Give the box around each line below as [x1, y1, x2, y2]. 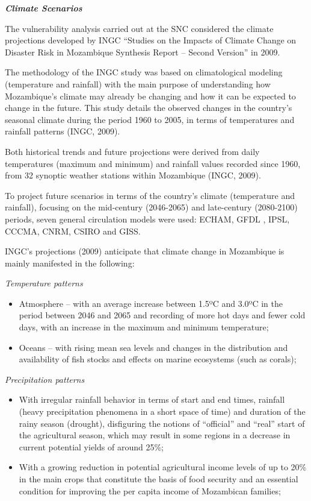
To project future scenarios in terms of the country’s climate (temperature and [5, 189, 295, 201]
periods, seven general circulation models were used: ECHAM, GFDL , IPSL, [5, 212, 290, 225]
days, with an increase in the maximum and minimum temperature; [19, 321, 269, 333]
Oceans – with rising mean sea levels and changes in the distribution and [19, 341, 288, 353]
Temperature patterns [5, 277, 83, 289]
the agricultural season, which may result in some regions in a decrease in [19, 429, 291, 441]
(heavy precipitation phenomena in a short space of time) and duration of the [19, 405, 306, 418]
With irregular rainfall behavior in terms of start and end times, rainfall [19, 393, 285, 406]
